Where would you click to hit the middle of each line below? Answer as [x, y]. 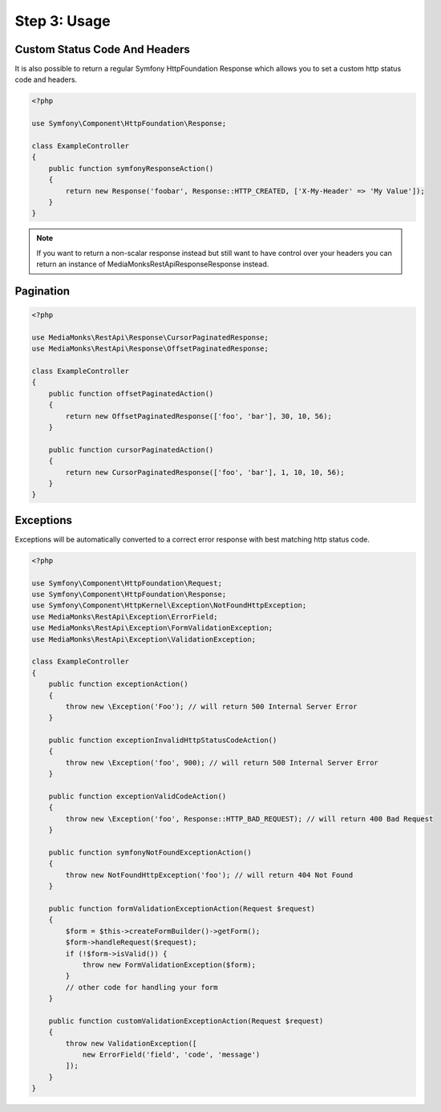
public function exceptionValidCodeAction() [138, 797]
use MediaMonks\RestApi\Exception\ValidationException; [144, 639]
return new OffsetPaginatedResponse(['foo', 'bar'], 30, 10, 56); [199, 416]
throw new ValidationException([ [131, 1043]
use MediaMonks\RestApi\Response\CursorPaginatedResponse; [150, 337]
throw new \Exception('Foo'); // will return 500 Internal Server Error [211, 706]
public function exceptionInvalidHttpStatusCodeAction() [163, 741]
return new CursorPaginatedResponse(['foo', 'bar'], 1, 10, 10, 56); [205, 472]
